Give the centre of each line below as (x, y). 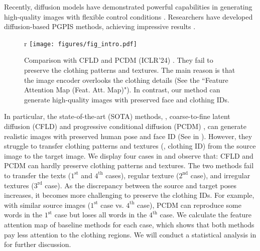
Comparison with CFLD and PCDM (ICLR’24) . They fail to (119, 60)
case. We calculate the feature (206, 215)
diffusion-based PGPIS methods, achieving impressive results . (100, 26)
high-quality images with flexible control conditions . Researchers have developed (128, 16)
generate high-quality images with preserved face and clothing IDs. (127, 99)
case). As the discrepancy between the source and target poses (141, 185)
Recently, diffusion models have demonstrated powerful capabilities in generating (128, 7)
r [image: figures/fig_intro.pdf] (81, 43)
